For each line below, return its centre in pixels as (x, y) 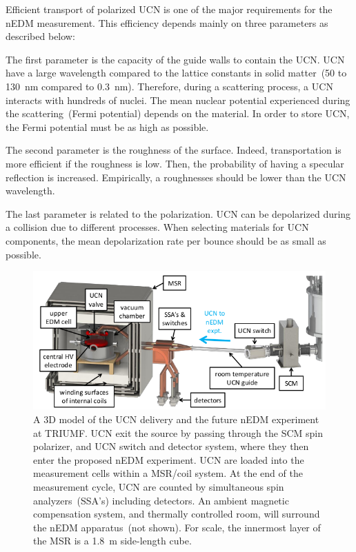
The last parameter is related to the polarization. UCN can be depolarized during (178, 213)
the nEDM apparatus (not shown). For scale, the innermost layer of (177, 527)
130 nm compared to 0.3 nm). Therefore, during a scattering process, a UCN (169, 86)
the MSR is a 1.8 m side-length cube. (112, 541)
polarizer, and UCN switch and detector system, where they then (171, 446)
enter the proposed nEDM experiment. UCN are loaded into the (169, 459)
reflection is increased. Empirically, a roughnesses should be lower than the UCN (176, 177)
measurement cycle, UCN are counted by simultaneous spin (159, 486)
